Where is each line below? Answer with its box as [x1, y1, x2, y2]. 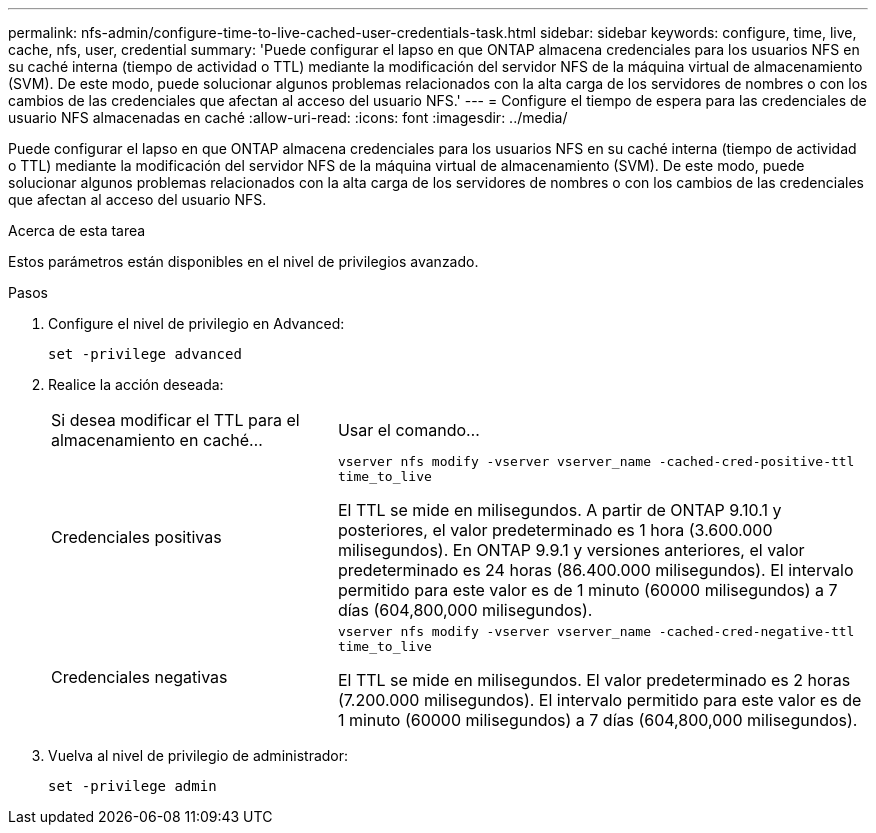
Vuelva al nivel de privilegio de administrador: [48, 747, 349, 764]
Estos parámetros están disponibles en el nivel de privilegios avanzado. [8, 253, 479, 270]
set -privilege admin [48, 778, 217, 794]
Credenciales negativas [51, 667, 228, 687]
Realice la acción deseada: [48, 376, 224, 393]
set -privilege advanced [48, 346, 242, 362]
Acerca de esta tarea [8, 222, 146, 239]
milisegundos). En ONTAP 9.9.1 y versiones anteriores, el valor [337, 540, 805, 560]
